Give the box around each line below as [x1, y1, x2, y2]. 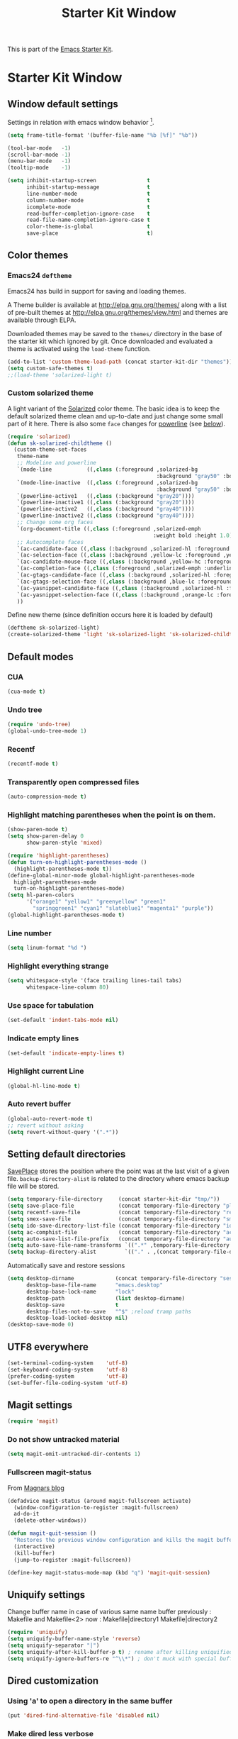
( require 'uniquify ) [7, 1629, 69, 1636]
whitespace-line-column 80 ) [25, 984, 110, 991]
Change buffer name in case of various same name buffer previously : [7, 1608, 212, 1616]
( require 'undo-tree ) [7, 721, 72, 728]
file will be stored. [7, 1182, 59, 1191]
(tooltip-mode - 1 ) [7, 165, 72, 172]
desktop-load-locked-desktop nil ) [25, 1314, 129, 1322]
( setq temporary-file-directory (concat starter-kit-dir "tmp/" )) [7, 1196, 220, 1203]
